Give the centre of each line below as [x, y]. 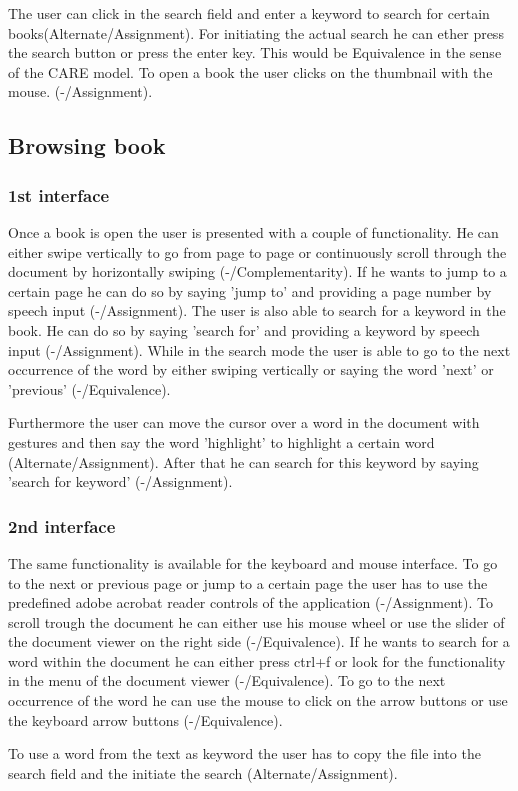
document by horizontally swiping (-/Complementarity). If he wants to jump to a [257, 271]
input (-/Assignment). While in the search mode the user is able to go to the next [259, 349]
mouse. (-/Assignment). [80, 91]
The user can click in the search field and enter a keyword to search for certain [249, 13]
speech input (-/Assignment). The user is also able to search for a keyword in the [257, 310]
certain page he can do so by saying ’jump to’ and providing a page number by [250, 290]
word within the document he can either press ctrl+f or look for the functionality [257, 660]
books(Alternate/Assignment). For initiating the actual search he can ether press [256, 32]
